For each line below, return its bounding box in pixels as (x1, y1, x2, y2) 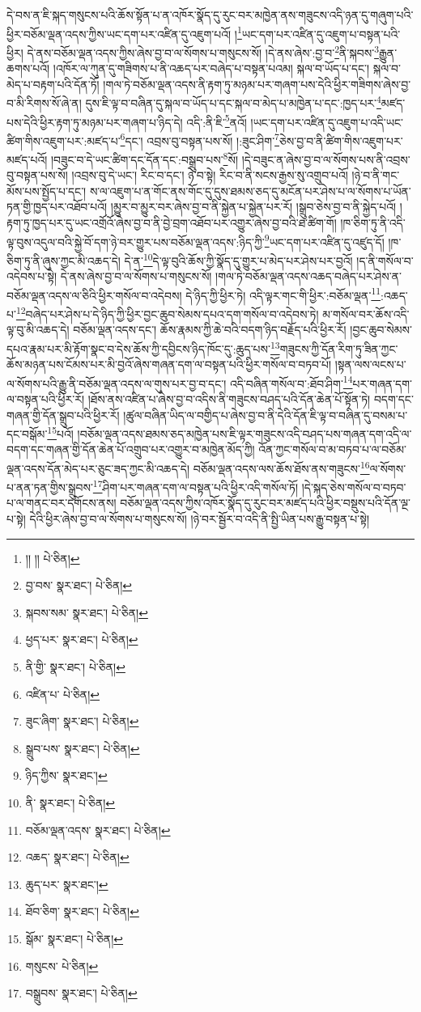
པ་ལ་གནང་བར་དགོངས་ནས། (6, 494, 117, 511)
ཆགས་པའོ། (6, 60, 50, 77)
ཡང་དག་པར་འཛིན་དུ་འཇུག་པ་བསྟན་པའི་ (241, 25, 401, 42)
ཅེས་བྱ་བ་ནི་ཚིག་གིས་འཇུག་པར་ (279, 132, 403, 149)
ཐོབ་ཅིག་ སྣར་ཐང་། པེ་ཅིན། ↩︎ (25, 903, 139, 920)
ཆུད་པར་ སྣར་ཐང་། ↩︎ (25, 875, 108, 892)
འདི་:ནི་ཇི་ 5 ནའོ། (186, 111, 247, 130)
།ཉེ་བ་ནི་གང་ (351, 167, 400, 184)
